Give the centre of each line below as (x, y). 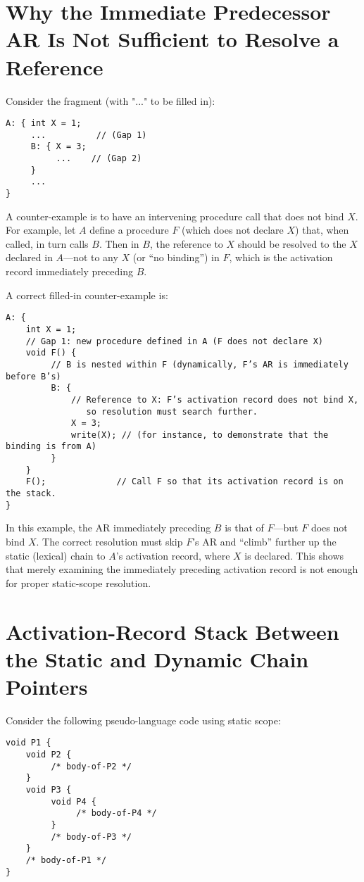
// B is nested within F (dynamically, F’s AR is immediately (200, 364)
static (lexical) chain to (56, 555)
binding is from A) (51, 447)
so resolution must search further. (172, 411)
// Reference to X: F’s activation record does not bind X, (215, 399)
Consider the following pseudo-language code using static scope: (143, 720)
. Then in (119, 243)
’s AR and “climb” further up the (264, 541)
